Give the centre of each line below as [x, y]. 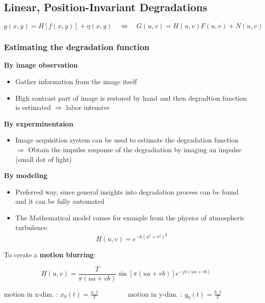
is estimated [33, 107]
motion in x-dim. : [31, 294]
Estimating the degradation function [77, 47]
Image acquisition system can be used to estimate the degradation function [127, 140]
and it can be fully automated [60, 201]
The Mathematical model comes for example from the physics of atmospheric [130, 217]
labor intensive [88, 107]
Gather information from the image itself [76, 81]
